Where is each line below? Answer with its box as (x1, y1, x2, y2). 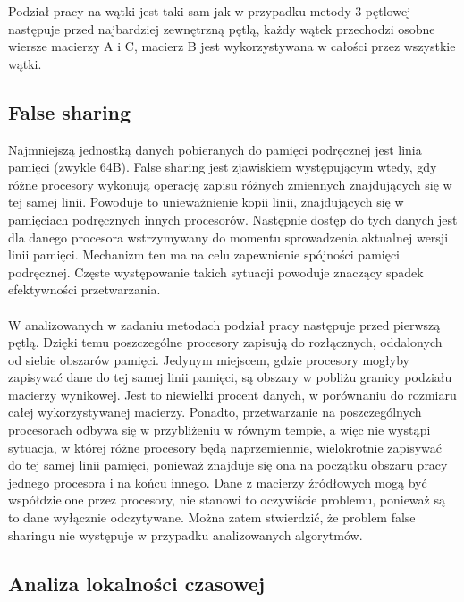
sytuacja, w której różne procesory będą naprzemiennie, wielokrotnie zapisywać (8, 437, 443, 456)
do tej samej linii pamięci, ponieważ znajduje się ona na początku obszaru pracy (8, 455, 448, 474)
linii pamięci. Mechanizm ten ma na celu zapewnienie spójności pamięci (8, 245, 401, 264)
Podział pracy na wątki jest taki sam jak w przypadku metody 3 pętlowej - (8, 2, 419, 20)
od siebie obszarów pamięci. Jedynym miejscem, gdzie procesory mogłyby (8, 350, 409, 369)
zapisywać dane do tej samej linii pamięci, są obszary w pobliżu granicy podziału (8, 368, 452, 386)
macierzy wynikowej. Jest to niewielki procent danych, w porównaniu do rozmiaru (8, 385, 457, 403)
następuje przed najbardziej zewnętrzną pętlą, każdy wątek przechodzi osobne (8, 19, 435, 38)
